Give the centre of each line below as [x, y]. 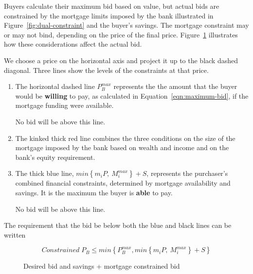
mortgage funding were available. [64, 105]
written [15, 234]
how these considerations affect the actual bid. [73, 44]
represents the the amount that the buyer [175, 86]
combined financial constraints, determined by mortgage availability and [123, 183]
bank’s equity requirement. [55, 157]
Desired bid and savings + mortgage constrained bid [102, 266]
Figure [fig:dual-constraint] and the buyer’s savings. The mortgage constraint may [126, 25]
